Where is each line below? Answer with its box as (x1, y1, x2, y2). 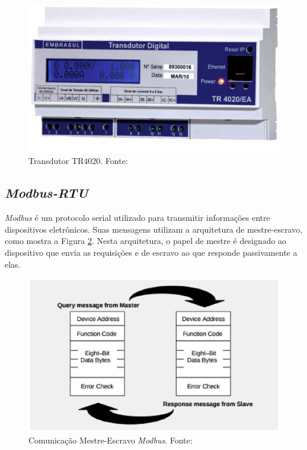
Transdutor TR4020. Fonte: (28, 155, 128, 167)
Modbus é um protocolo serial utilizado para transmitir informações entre (5, 211, 270, 224)
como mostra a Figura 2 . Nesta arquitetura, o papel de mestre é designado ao (5, 234, 287, 247)
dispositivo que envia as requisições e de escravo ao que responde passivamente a (5, 246, 298, 258)
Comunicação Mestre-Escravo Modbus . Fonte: (28, 433, 193, 446)
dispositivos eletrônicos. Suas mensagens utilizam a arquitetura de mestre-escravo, (5, 223, 303, 235)
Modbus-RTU (5, 184, 88, 202)
